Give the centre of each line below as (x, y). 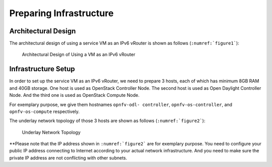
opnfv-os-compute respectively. (45, 112)
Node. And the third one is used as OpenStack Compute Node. (74, 95)
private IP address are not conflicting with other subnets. (68, 158)
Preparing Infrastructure (61, 13)
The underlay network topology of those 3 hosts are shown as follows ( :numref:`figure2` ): (107, 121)
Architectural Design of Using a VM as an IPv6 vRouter (79, 54)
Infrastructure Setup (42, 69)
